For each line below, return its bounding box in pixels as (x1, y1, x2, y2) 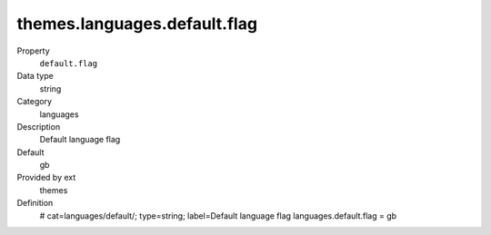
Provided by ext (16, 172, 76, 183)
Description (16, 121, 61, 132)
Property (16, 45, 50, 56)
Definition (16, 198, 54, 209)
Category (16, 96, 53, 107)
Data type (16, 71, 54, 82)
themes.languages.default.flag (16, 14, 258, 34)
